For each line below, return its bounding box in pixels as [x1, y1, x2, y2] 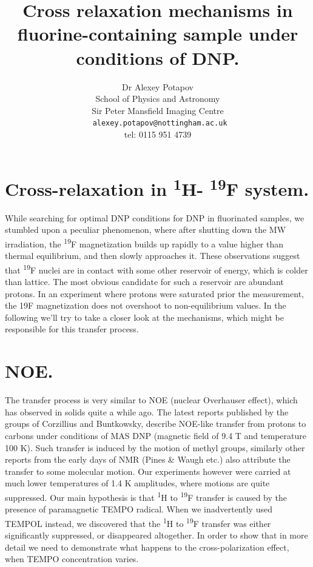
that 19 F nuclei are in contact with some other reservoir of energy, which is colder [5, 261, 308, 276]
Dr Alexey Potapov [122, 80, 194, 93]
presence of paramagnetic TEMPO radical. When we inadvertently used [5, 503, 272, 515]
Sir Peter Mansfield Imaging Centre [92, 104, 224, 116]
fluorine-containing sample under [17, 21, 298, 46]
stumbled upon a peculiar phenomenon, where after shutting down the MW [5, 223, 286, 236]
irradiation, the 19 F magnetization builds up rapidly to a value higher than [5, 235, 284, 250]
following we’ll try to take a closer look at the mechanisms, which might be [5, 310, 284, 323]
